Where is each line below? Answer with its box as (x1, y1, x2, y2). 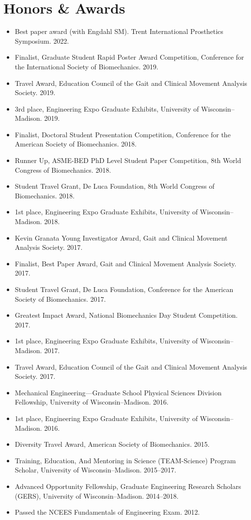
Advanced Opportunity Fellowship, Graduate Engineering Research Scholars (15, 481, 241, 491)
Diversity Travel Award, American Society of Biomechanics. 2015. (15, 439, 210, 449)
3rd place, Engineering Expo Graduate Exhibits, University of (15, 103, 199, 114)
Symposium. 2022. (15, 35, 69, 46)
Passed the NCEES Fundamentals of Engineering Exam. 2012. (15, 507, 200, 517)
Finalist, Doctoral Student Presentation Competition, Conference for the (15, 129, 231, 139)
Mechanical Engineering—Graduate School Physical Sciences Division (15, 387, 222, 397)
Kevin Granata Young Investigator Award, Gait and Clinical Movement (15, 232, 228, 243)
